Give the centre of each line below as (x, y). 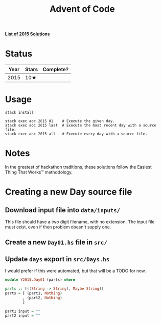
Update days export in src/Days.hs (57, 259)
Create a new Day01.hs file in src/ (56, 242)
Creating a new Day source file (69, 192)
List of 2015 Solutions (28, 34)
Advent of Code (82, 9)
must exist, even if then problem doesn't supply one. (58, 227)
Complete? (56, 70)
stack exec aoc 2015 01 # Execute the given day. (60, 121)
